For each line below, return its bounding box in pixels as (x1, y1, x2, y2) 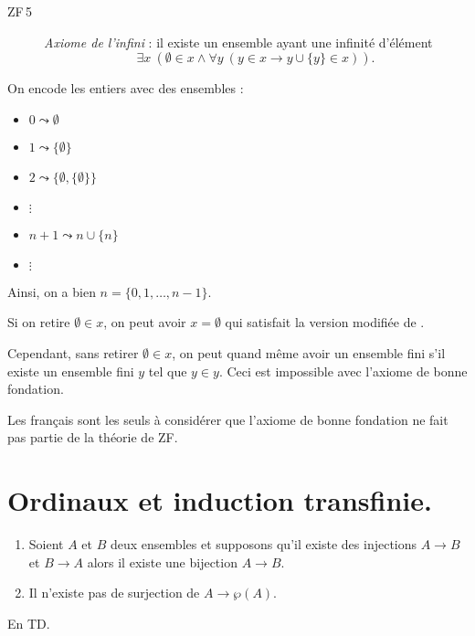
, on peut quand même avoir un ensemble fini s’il (172, 343, 446, 362)
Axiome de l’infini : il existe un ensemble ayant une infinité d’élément (44, 32, 433, 51)
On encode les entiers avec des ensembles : (7, 79, 244, 98)
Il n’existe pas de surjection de (28, 583, 200, 602)
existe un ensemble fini (7, 361, 134, 380)
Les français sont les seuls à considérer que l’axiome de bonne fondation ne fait (7, 409, 449, 429)
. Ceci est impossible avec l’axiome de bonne (218, 361, 468, 380)
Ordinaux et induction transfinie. (7, 482, 432, 519)
